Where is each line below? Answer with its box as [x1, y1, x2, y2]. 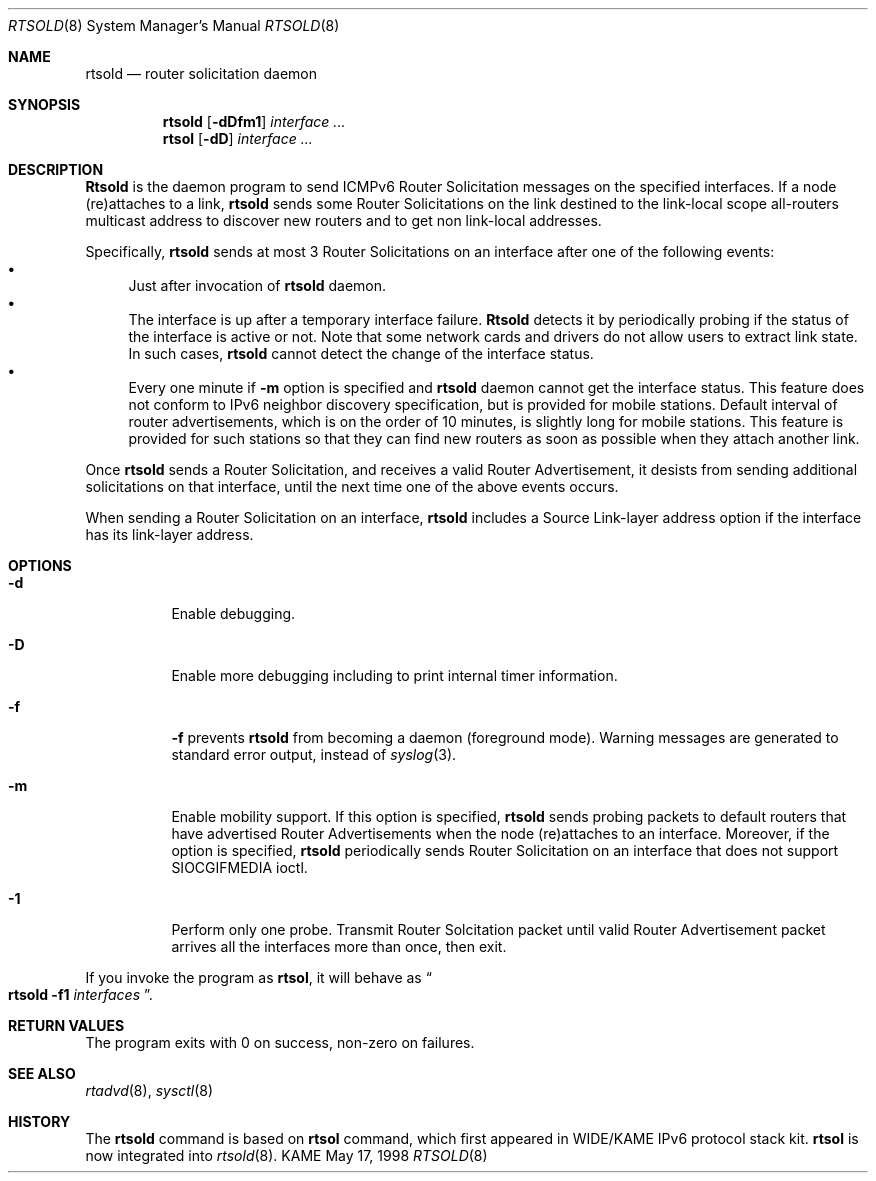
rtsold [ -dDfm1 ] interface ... [162, 113, 346, 130]
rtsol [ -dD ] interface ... [162, 130, 313, 147]
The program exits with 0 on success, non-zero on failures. [85, 1034, 475, 1051]
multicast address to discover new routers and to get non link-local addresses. [85, 212, 602, 229]
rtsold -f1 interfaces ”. [8, 986, 153, 1003]
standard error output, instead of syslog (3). [171, 746, 457, 763]
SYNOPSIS [8, 96, 81, 113]
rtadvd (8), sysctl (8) [85, 1082, 214, 1099]
